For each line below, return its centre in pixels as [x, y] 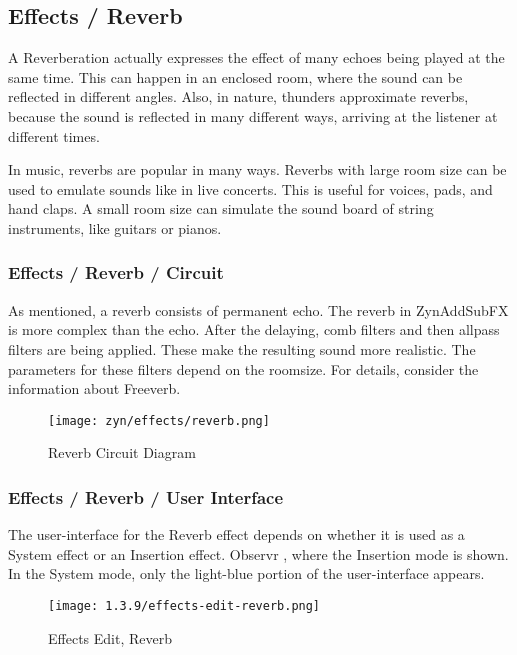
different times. [54, 135]
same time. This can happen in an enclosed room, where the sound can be [235, 76]
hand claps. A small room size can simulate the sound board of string [221, 208]
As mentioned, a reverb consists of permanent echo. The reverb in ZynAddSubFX [258, 309]
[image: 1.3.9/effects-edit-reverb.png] [184, 605]
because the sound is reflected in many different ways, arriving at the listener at [253, 115]
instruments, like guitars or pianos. [115, 227]
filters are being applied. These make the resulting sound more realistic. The [242, 348]
